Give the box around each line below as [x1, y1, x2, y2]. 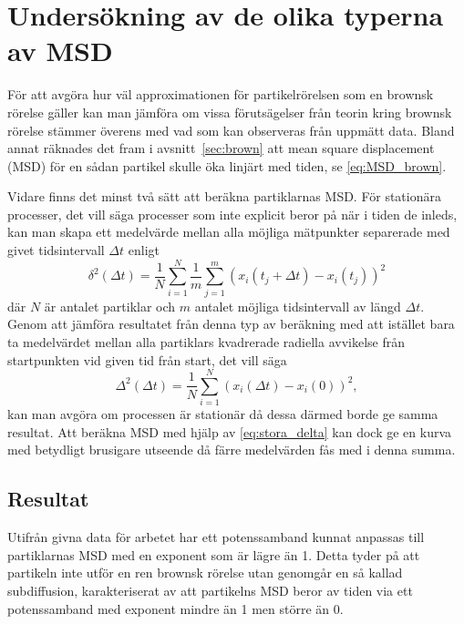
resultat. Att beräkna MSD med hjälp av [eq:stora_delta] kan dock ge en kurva [7, 422, 452, 441]
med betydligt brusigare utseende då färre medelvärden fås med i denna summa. [7, 440, 456, 459]
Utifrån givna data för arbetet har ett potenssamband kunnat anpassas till [7, 527, 425, 547]
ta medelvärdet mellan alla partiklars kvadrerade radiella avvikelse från [7, 332, 406, 351]
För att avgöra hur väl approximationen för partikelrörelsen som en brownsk [7, 85, 434, 104]
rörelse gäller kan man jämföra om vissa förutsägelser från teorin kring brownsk [7, 102, 452, 121]
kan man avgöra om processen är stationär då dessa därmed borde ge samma [7, 404, 438, 424]
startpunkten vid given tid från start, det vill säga [7, 350, 287, 369]
